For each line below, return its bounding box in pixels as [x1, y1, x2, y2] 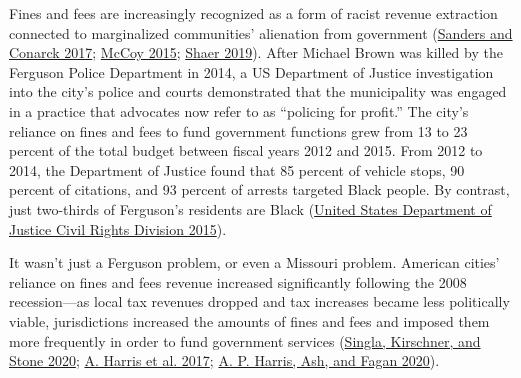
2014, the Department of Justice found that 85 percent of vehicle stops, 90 [9, 159, 465, 180]
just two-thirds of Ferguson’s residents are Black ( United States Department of [9, 198, 492, 219]
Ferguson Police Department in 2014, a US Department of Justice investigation [9, 61, 494, 82]
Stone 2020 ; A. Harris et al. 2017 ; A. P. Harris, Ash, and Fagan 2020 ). [9, 350, 440, 371]
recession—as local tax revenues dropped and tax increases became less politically [9, 291, 510, 312]
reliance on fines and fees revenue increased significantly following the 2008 [9, 271, 467, 292]
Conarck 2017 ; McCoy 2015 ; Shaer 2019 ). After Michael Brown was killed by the [9, 42, 503, 63]
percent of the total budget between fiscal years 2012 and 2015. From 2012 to [9, 140, 483, 161]
